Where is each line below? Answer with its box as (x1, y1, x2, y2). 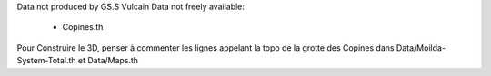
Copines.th (62, 22, 104, 33)
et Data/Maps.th (77, 55, 139, 66)
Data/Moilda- (396, 42, 446, 53)
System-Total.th (16, 55, 76, 66)
